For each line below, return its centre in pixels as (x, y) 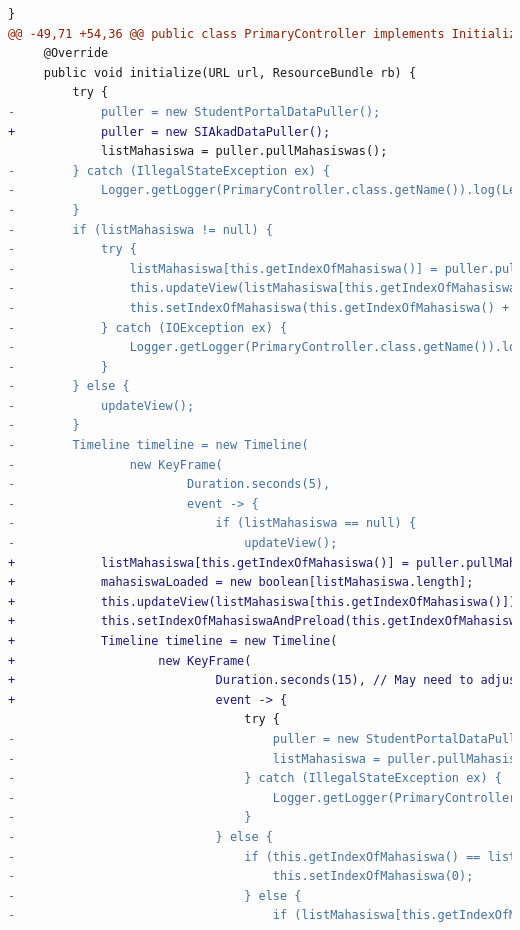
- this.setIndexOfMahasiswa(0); (241, 876)
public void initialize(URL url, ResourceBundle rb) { (230, 72)
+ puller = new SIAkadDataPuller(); (169, 131)
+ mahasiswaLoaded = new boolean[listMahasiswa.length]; (241, 582)
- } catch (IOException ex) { (148, 327)
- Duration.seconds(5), (169, 484)
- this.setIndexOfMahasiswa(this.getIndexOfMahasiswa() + (259, 307)
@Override (76, 53)
